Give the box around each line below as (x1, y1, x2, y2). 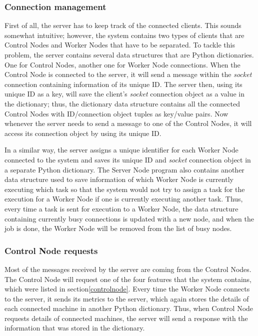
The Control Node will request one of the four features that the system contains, (4, 273, 252, 284)
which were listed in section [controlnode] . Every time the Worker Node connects (4, 283, 250, 294)
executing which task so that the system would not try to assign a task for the (4, 183, 245, 194)
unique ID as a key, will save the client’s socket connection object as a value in (4, 88, 244, 99)
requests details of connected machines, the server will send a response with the (4, 312, 248, 323)
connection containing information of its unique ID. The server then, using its (4, 78, 242, 89)
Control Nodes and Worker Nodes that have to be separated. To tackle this (4, 39, 235, 50)
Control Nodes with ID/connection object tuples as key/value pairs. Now (4, 108, 228, 118)
